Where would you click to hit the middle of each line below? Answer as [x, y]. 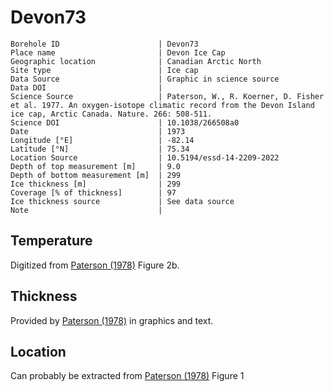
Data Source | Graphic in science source [145, 79]
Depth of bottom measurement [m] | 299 [96, 175]
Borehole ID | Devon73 [104, 44]
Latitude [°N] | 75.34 [100, 149]
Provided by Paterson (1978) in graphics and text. [112, 320]
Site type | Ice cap [104, 70]
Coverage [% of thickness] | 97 [93, 192]
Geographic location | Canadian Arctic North [136, 61]
